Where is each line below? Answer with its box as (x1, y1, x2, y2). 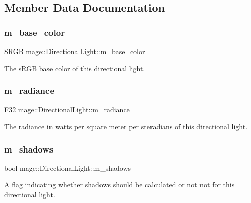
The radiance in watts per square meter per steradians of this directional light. (4, 121, 248, 131)
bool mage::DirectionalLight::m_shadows (4, 162, 131, 173)
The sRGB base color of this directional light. (4, 63, 145, 73)
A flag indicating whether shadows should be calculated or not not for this (4, 179, 235, 190)
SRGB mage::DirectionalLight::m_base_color (4, 46, 145, 56)
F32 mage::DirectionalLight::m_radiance (4, 104, 130, 115)
